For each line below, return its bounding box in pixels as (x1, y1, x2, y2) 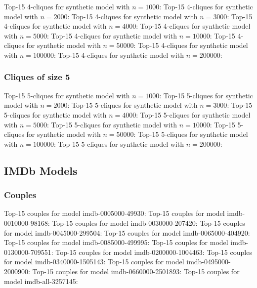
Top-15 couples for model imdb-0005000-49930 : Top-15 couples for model (4, 208, 225, 218)
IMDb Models (4, 163, 78, 178)
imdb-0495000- (186, 256, 231, 267)
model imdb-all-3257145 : (4, 276, 78, 286)
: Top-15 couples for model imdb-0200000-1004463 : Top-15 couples (51, 247, 252, 257)
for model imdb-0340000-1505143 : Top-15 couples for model (4, 256, 184, 267)
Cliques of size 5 (4, 71, 70, 83)
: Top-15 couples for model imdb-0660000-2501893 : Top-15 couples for (28, 266, 240, 276)
